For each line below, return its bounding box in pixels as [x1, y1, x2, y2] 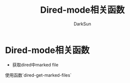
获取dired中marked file [12, 62, 59, 67]
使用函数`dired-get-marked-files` [5, 72, 72, 78]
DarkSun [73, 21, 92, 27]
